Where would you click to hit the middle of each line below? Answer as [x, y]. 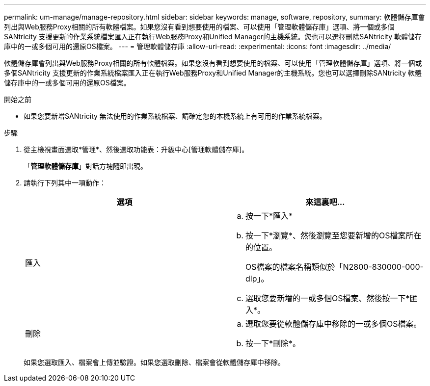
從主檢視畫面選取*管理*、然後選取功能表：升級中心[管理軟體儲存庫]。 [136, 149]
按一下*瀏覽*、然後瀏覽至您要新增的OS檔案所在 [334, 235]
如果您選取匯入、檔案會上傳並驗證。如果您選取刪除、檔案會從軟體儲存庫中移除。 [154, 362]
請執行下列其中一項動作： [65, 183]
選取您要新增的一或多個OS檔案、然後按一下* [328, 298]
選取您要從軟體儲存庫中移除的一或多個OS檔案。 [334, 324]
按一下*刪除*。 [273, 343]
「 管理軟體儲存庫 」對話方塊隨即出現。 [85, 166]
